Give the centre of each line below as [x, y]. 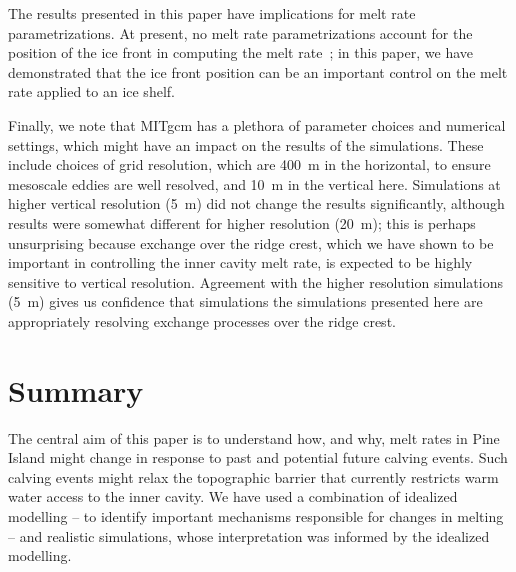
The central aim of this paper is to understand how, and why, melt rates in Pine [254, 437]
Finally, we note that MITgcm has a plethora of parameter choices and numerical [257, 124]
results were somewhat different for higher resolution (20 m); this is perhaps [242, 222]
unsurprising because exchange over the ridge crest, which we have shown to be [251, 242]
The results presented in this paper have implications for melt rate [212, 13]
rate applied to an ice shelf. [91, 91]
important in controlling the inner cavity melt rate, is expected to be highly [240, 262]
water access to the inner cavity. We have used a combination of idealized [233, 496]
